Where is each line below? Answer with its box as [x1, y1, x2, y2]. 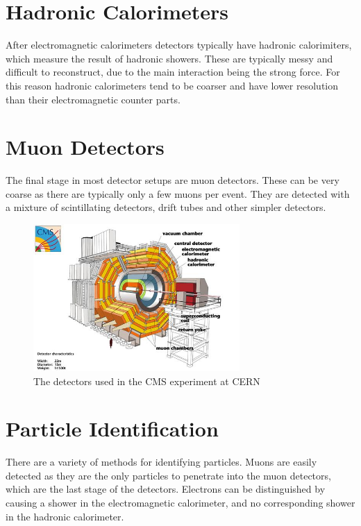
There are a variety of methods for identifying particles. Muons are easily [6, 455, 317, 469]
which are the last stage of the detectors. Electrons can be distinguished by [6, 482, 326, 496]
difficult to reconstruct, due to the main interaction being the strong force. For [6, 65, 340, 79]
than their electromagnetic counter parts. [6, 92, 180, 106]
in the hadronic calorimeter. [6, 509, 124, 523]
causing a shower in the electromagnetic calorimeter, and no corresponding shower [6, 495, 355, 510]
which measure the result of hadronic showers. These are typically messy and [6, 51, 333, 65]
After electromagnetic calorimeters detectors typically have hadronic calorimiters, [6, 37, 352, 52]
